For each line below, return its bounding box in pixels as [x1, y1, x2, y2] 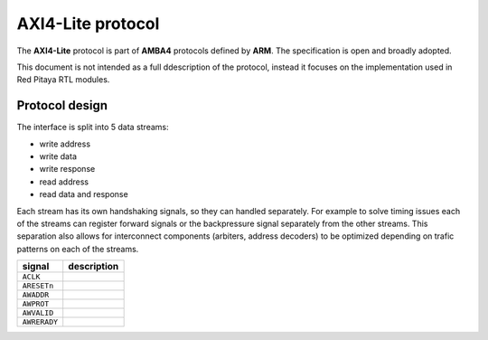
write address [39, 138, 90, 149]
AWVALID [22, 308, 54, 318]
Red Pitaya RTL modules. [16, 74, 110, 85]
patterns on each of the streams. [16, 243, 139, 254]
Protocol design [16, 98, 108, 113]
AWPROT [22, 299, 50, 309]
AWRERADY [22, 317, 59, 327]
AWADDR [22, 290, 50, 300]
